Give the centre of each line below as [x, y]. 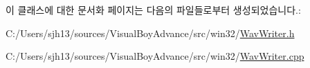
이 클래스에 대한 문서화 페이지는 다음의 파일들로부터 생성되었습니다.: [153, 10]
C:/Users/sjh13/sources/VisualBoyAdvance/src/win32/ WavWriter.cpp [155, 56]
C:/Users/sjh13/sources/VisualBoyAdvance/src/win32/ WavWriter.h [150, 33]
